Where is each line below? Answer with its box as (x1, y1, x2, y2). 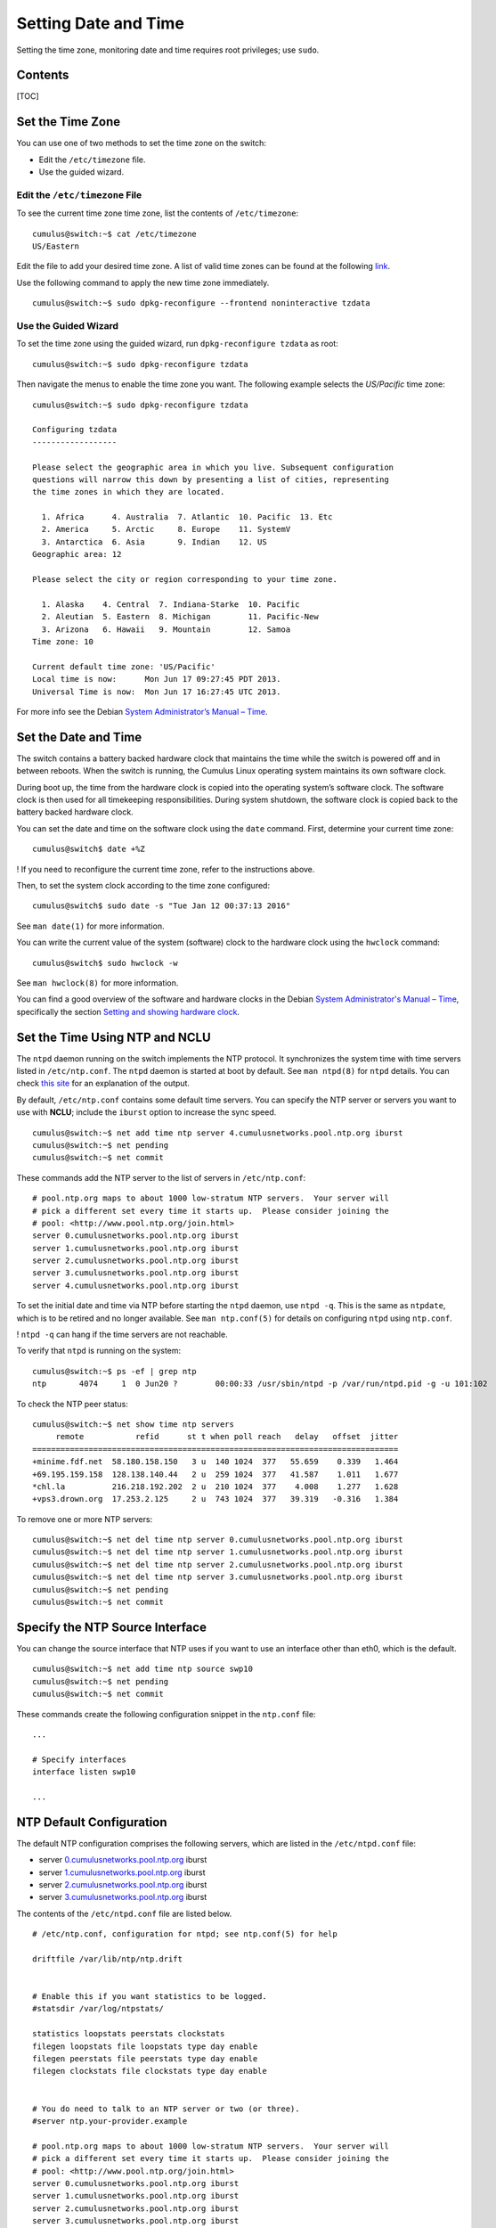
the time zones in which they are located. (32, 487, 225, 497)
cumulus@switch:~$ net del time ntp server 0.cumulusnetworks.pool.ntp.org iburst (32, 1535, 403, 1545)
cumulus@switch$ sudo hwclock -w (32, 958, 178, 968)
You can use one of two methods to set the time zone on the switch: (16, 138, 267, 149)
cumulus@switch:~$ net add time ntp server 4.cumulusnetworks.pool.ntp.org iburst (32, 1127, 403, 1138)
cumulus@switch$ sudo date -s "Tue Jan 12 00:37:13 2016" (32, 901, 291, 911)
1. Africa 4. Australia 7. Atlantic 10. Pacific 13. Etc (41, 512, 333, 522)
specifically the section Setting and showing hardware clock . (16, 1006, 240, 1017)
